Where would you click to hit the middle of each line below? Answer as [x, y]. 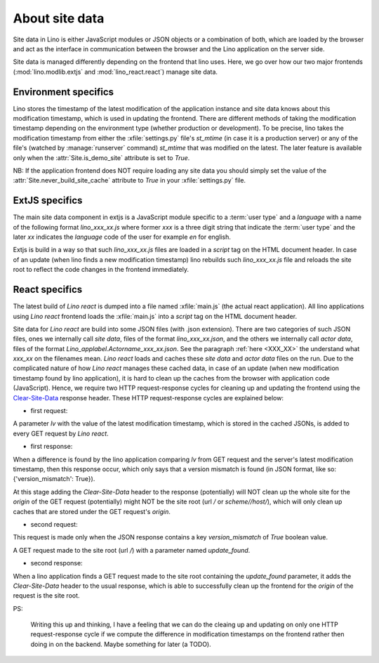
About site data [59, 18]
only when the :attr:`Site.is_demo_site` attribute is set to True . [101, 157]
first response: [52, 447]
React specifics [48, 290]
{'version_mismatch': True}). [54, 479]
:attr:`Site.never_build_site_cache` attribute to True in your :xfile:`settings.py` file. [129, 180]
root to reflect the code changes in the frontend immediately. [101, 270]
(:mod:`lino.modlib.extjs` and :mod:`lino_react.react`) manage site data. [115, 72]
